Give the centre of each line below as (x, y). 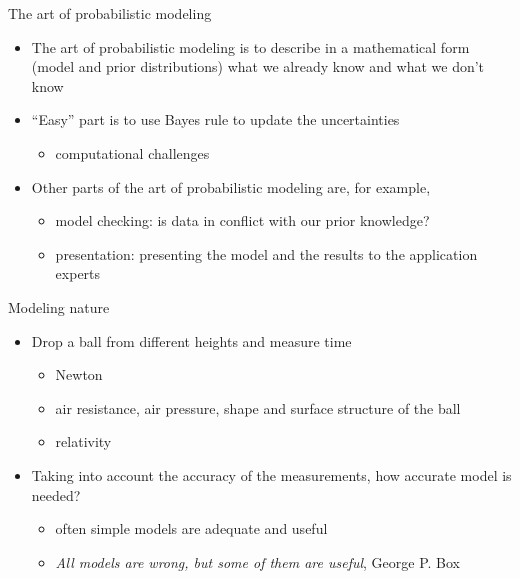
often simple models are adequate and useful (191, 528)
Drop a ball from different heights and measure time (191, 340)
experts (78, 273)
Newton (79, 374)
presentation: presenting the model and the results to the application (266, 253)
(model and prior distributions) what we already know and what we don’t (258, 66)
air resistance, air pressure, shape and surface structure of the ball (258, 407)
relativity (83, 441)
